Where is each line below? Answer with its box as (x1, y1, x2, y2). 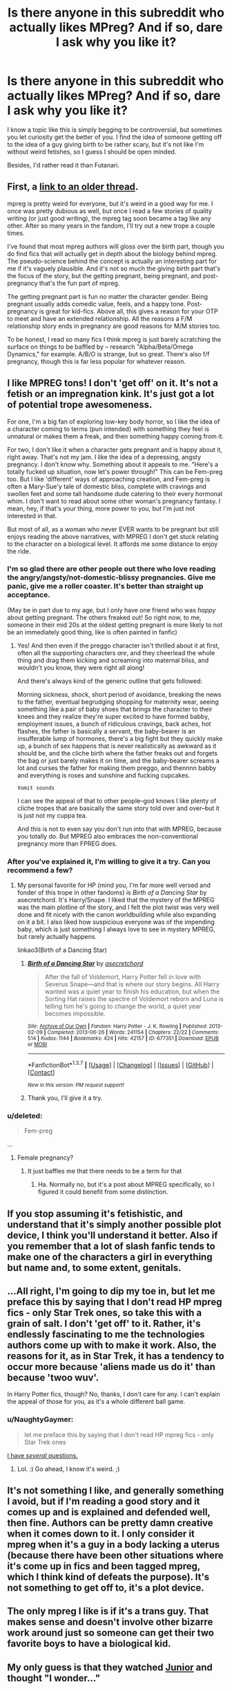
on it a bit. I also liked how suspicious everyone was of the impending (17, 918, 215, 926)
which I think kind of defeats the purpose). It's (7, 1571, 210, 1582)
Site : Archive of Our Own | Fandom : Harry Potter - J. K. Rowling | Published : (27, 1023, 208, 1030)
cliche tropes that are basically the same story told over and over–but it (17, 804, 220, 812)
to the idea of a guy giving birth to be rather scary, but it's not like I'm (7, 140, 204, 148)
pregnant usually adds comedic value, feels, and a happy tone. (7, 300, 186, 308)
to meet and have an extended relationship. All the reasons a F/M (7, 314, 193, 322)
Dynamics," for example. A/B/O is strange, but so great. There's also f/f (7, 349, 210, 358)
